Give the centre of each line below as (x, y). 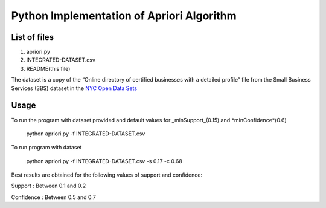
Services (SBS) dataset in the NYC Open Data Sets (74, 88)
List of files (33, 37)
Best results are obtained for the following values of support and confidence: (107, 175)
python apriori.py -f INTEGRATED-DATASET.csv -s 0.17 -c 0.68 (104, 161)
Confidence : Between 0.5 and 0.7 (53, 197)
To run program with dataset (46, 148)
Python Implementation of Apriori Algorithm (124, 16)
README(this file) (48, 68)
